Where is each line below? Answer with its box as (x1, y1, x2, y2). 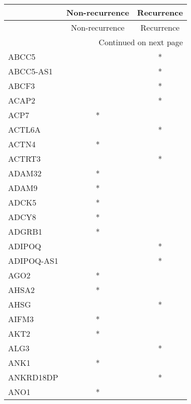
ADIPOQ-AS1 (8, 255, 59, 266)
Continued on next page (99, 36, 183, 48)
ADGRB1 (8, 226, 42, 237)
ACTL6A (8, 124, 41, 135)
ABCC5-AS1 (8, 65, 53, 77)
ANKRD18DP (8, 371, 58, 383)
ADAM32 (8, 167, 42, 179)
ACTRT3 (8, 153, 41, 164)
